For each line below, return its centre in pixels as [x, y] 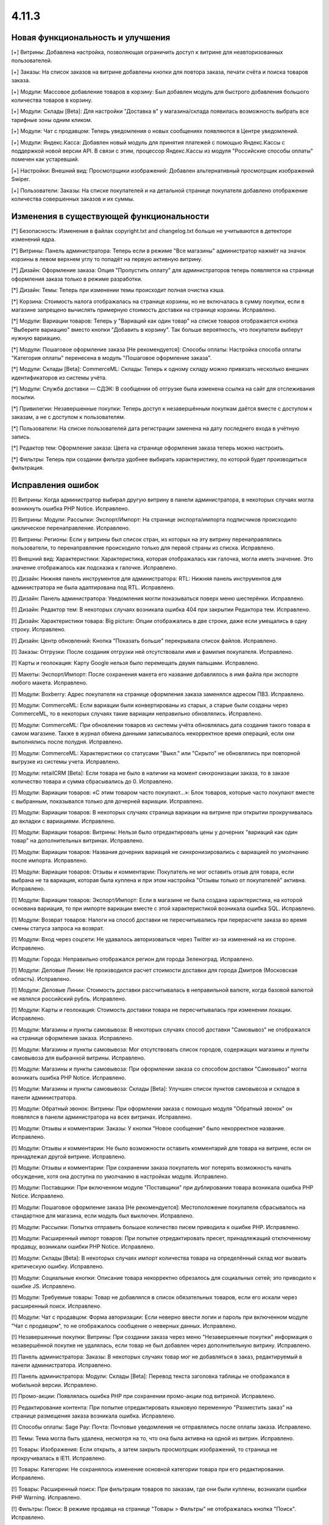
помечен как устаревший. [45, 159]
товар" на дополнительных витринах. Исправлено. [78, 841]
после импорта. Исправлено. [49, 861]
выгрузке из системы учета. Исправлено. [65, 762]
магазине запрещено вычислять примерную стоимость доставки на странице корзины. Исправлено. [144, 310]
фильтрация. [28, 468]
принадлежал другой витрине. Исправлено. [69, 1157]
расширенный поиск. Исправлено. [56, 1306]
